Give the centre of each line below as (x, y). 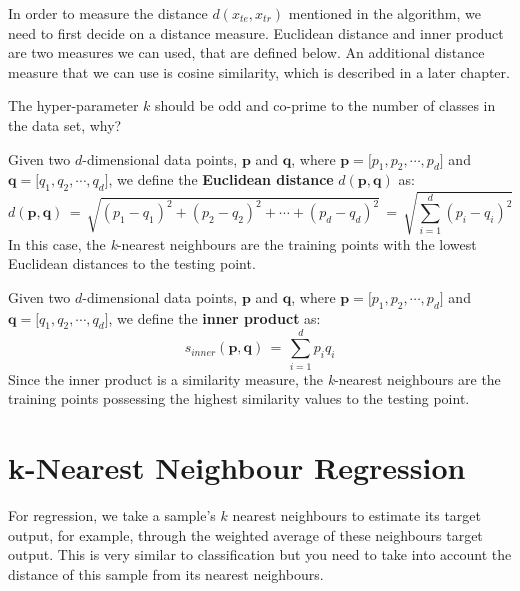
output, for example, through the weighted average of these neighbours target (245, 534)
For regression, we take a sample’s (112, 514)
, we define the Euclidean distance (221, 179)
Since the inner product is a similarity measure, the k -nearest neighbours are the (254, 378)
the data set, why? (65, 124)
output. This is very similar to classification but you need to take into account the (260, 554)
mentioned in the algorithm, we (384, 13)
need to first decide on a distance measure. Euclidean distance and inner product (256, 32)
